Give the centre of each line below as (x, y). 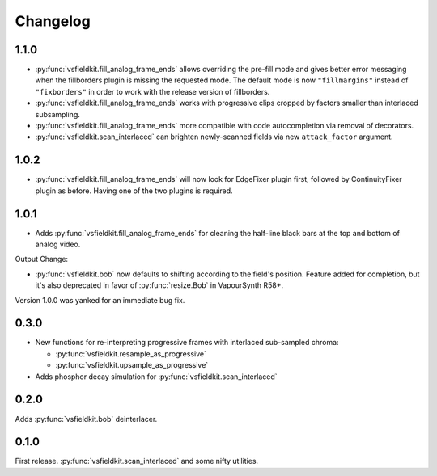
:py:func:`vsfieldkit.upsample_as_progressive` (132, 365)
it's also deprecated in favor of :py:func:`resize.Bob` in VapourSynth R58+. (159, 285)
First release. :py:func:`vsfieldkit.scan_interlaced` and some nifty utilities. (137, 461)
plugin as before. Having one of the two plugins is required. (134, 191)
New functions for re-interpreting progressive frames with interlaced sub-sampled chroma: (187, 343)
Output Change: (42, 259)
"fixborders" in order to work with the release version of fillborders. (153, 91)
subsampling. (57, 114)
